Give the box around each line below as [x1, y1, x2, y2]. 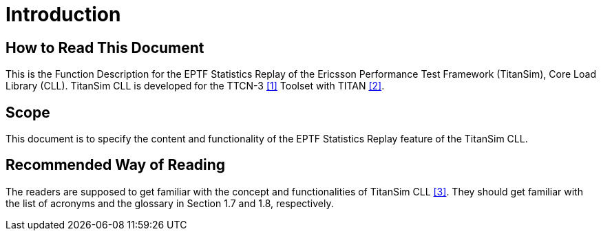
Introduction [6, 3, 121, 26]
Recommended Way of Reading [6, 156, 226, 174]
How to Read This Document [6, 39, 204, 56]
